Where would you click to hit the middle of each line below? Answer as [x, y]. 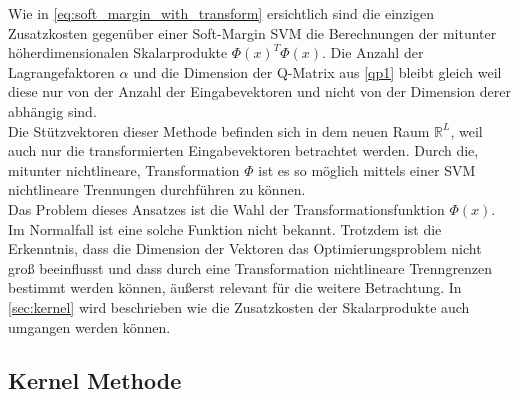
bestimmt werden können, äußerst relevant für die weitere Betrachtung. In [235, 287]
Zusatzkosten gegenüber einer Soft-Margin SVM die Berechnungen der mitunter [252, 32]
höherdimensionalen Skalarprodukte [118, 52]
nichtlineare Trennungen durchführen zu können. [157, 189]
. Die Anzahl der [373, 52]
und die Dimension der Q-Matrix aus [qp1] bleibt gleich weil [317, 71]
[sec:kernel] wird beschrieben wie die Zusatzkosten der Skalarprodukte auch [239, 306]
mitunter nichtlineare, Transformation [124, 169]
